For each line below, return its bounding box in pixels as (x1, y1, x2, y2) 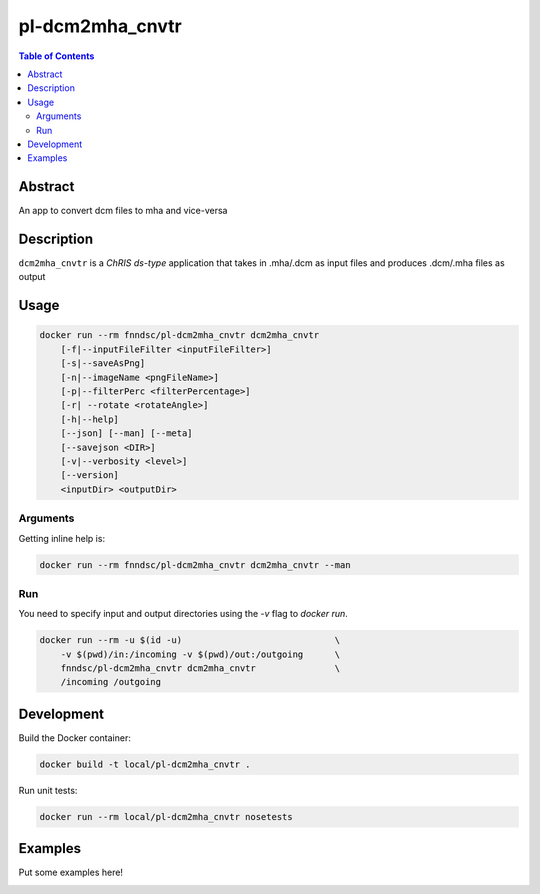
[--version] (60, 470, 120, 481)
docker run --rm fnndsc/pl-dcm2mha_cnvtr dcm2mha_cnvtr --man (39, 559, 351, 570)
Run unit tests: (18, 784, 78, 796)
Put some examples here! (18, 866, 124, 879)
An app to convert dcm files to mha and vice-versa (18, 205, 228, 217)
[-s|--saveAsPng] (60, 358, 146, 369)
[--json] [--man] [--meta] (60, 428, 194, 439)
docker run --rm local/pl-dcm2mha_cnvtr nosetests (39, 811, 294, 822)
